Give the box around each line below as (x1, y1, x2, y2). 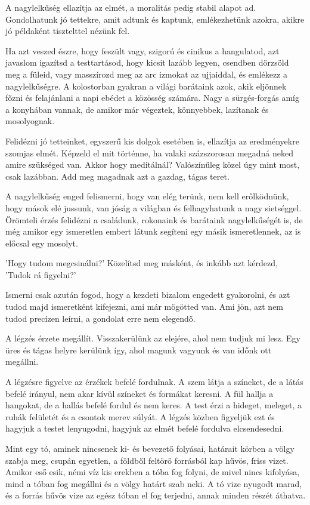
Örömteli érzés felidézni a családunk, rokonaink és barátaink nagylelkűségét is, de (5, 213, 303, 226)
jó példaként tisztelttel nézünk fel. (5, 24, 130, 37)
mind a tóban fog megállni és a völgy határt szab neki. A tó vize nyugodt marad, (5, 477, 302, 489)
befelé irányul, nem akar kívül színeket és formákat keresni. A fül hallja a (5, 387, 274, 399)
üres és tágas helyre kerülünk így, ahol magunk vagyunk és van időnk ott (5, 343, 272, 356)
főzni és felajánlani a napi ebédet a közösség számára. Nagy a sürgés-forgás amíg (5, 91, 299, 104)
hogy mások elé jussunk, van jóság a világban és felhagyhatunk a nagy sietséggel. (5, 201, 302, 214)
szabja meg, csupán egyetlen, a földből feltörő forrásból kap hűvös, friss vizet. (5, 454, 289, 466)
